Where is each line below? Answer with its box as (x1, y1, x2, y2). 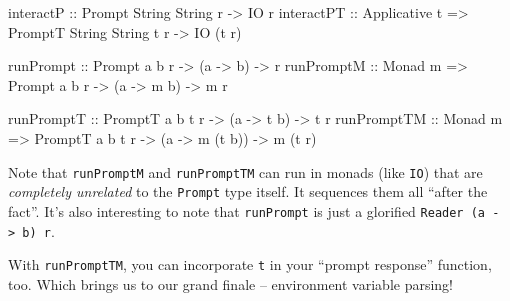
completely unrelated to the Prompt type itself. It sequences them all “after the (8, 181, 488, 202)
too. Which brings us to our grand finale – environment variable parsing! (8, 273, 454, 294)
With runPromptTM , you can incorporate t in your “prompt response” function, (8, 254, 492, 275)
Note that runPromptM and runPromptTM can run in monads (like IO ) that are (8, 161, 483, 182)
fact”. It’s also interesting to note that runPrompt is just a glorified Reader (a (8, 200, 485, 221)
